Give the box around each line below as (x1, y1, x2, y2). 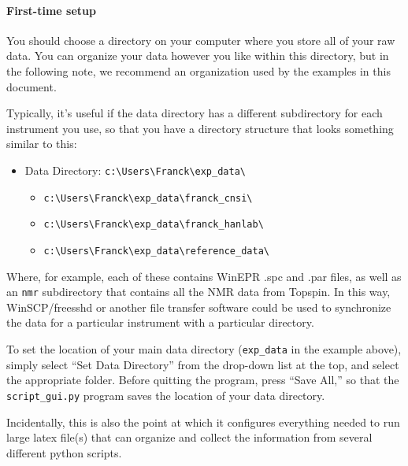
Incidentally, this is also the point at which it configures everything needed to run (6, 413, 400, 430)
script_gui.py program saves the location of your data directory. (6, 386, 325, 403)
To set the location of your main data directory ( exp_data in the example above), (6, 341, 402, 357)
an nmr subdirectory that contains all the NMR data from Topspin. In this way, (6, 283, 391, 300)
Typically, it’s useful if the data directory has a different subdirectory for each (6, 105, 383, 121)
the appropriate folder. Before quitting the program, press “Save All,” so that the (6, 372, 399, 388)
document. (6, 78, 57, 94)
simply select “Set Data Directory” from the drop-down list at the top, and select (6, 356, 399, 372)
